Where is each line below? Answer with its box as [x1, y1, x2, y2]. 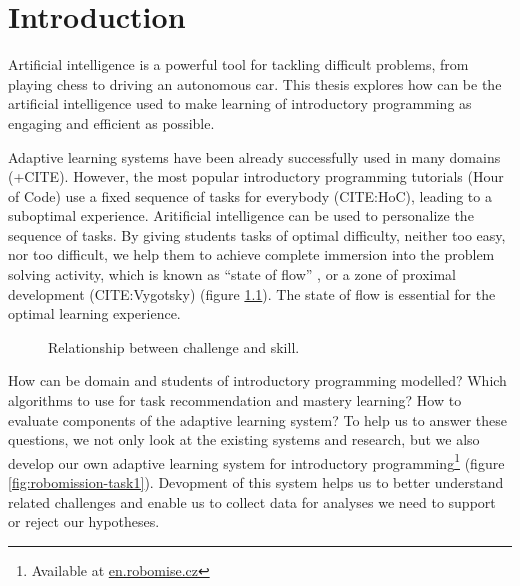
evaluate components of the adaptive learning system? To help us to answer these [8, 409, 508, 430]
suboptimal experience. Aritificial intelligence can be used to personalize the [8, 205, 474, 226]
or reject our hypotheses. [8, 511, 160, 532]
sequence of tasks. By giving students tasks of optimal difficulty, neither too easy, [8, 224, 506, 245]
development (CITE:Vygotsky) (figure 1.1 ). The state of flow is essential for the [8, 283, 496, 304]
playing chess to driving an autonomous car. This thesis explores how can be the [8, 73, 502, 94]
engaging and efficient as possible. [8, 112, 215, 133]
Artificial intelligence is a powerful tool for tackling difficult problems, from [8, 54, 469, 75]
